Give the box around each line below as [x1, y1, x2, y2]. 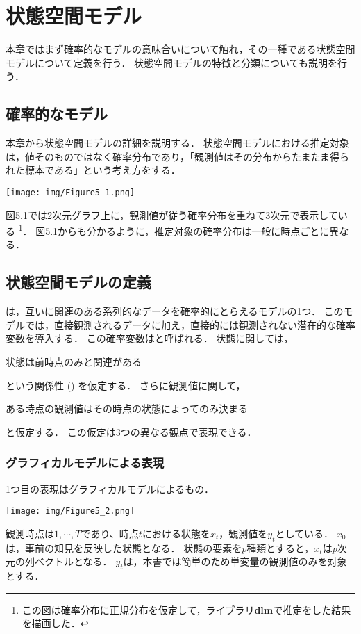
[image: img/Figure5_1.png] [6, 187, 135, 197]
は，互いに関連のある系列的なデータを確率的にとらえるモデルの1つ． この [6, 304, 344, 318]
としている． [275, 526, 334, 540]
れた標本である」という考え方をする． [6, 163, 180, 177]
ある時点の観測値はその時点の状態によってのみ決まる [6, 401, 248, 416]
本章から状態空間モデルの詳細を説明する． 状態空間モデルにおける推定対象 [6, 136, 349, 150]
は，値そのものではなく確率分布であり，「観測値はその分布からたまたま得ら [6, 149, 350, 163]
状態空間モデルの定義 [6, 271, 151, 293]
